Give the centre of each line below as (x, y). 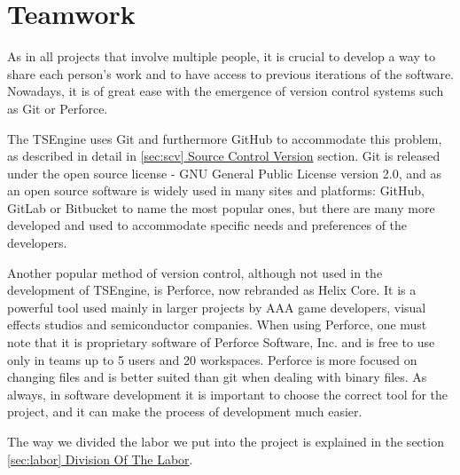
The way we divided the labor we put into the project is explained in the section (226, 441)
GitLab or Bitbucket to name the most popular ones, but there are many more (221, 207)
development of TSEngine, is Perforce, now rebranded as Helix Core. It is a (212, 290)
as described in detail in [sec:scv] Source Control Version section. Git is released (224, 156)
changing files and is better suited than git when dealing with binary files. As (217, 377)
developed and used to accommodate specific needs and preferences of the (207, 225)
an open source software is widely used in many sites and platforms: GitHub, (216, 190)
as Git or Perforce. (58, 108)
